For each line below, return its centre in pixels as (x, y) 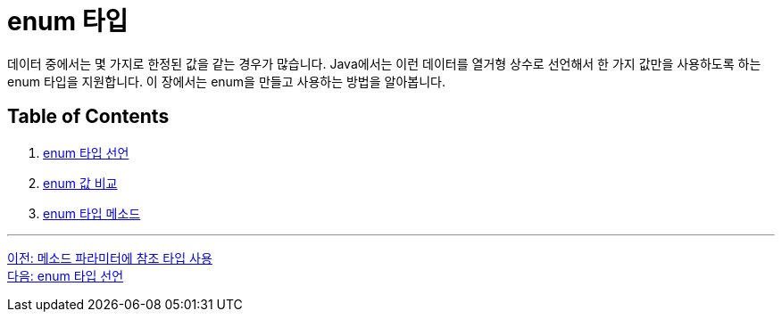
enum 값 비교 (80, 183)
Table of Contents (88, 117)
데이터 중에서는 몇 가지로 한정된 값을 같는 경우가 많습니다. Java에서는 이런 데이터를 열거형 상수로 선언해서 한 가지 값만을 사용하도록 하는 (384, 63)
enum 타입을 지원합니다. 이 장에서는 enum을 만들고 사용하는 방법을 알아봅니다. (226, 81)
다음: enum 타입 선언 (66, 275)
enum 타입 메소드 (92, 213)
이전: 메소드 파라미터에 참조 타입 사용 (110, 258)
